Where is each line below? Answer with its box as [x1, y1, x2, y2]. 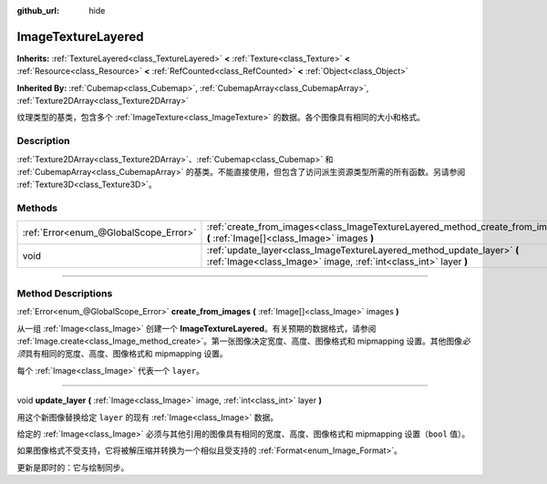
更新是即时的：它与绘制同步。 [16, 461, 129, 473]
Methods [16, 201, 58, 214]
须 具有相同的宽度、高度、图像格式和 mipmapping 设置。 [16, 348, 228, 359]
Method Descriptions [16, 287, 113, 300]
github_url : [16, 5, 59, 15]
